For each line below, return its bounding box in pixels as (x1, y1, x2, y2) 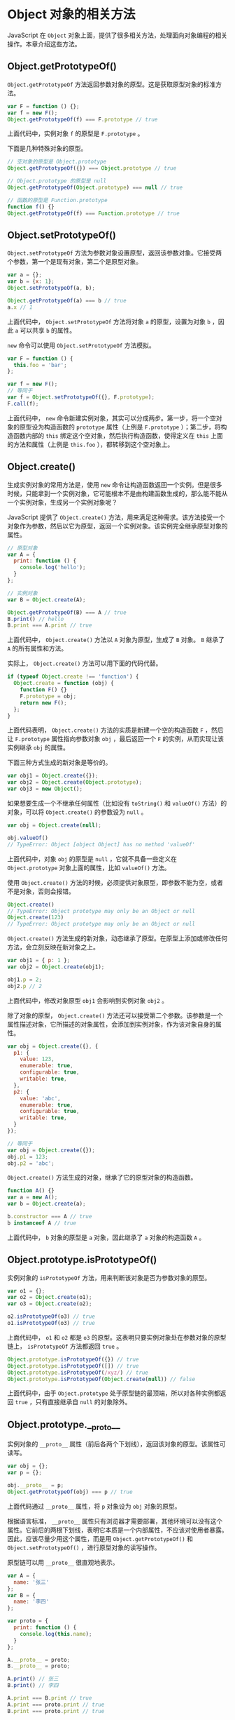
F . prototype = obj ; (20, 693, 77, 700)
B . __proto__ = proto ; (7, 1662, 71, 1670)
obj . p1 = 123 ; (7, 1153, 49, 1160)
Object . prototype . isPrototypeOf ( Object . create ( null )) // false (7, 1375, 196, 1382)
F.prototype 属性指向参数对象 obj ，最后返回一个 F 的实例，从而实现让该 (15, 735, 225, 743)
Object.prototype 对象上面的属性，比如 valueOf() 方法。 (7, 863, 171, 872)
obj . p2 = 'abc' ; (7, 1159, 55, 1167)
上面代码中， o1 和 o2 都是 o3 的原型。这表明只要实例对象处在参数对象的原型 (7, 1333, 227, 1341)
